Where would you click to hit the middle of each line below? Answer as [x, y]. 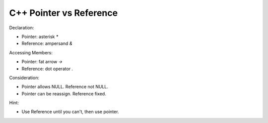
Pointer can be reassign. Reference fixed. [64, 93]
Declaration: [22, 28]
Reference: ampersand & [47, 43]
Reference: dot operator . [47, 69]
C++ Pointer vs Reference [64, 13]
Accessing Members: [31, 52]
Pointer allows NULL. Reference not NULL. [65, 87]
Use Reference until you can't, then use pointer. [70, 112]
